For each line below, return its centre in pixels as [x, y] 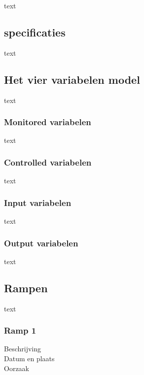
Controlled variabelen [48, 162]
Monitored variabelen [48, 122]
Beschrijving [22, 349]
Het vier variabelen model [72, 79]
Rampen [26, 288]
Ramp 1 [20, 330]
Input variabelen [38, 202]
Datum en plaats [29, 358]
